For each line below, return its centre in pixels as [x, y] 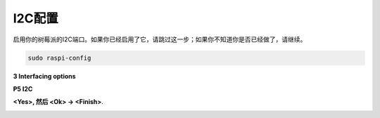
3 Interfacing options [45, 76]
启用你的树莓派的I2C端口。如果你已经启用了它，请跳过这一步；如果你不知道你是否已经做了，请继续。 [160, 39]
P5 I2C [23, 88]
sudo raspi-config [59, 58]
